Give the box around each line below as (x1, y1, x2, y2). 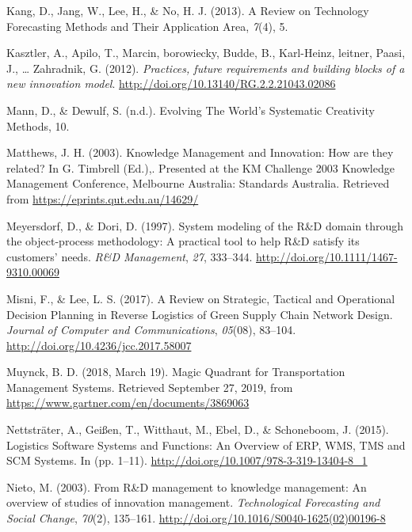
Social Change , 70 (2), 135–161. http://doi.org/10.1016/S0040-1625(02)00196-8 (6, 510, 386, 526)
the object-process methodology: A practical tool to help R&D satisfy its (6, 233, 360, 249)
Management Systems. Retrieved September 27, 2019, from (6, 378, 293, 395)
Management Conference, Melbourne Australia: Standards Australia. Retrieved (6, 175, 390, 192)
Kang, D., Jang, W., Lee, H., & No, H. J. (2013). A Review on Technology (6, 2, 369, 18)
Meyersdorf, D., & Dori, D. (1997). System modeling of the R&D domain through (6, 217, 404, 234)
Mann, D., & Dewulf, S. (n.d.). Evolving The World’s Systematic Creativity (6, 101, 375, 118)
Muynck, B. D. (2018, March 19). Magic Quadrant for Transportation (6, 363, 345, 380)
